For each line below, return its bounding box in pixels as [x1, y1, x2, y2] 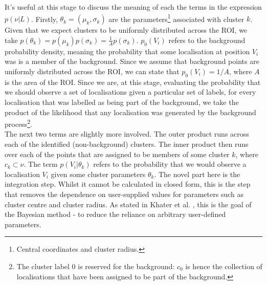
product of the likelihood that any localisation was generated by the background [5, 106, 256, 117]
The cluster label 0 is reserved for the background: [16, 260, 175, 271]
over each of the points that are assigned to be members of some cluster [5, 148, 230, 159]
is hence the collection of [185, 260, 262, 271]
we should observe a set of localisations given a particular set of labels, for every [5, 86, 256, 97]
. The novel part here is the [154, 168, 240, 179]
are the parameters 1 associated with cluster [108, 12, 244, 24]
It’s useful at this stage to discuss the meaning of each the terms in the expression [5, 2, 262, 12]
